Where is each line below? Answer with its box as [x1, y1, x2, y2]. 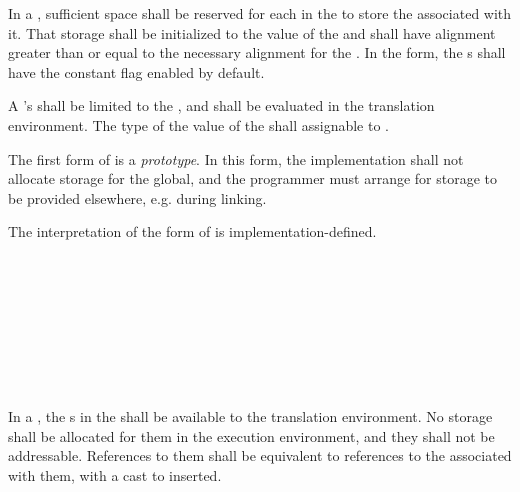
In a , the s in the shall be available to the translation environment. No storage [8, 406, 493, 427]
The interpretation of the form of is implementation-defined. [8, 221, 377, 242]
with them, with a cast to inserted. [8, 464, 222, 485]
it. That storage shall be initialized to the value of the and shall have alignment [8, 22, 496, 43]
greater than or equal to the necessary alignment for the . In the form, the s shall [8, 42, 506, 63]
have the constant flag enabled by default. [8, 61, 265, 82]
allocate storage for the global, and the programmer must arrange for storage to [8, 168, 498, 189]
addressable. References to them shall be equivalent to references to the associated [8, 445, 512, 466]
